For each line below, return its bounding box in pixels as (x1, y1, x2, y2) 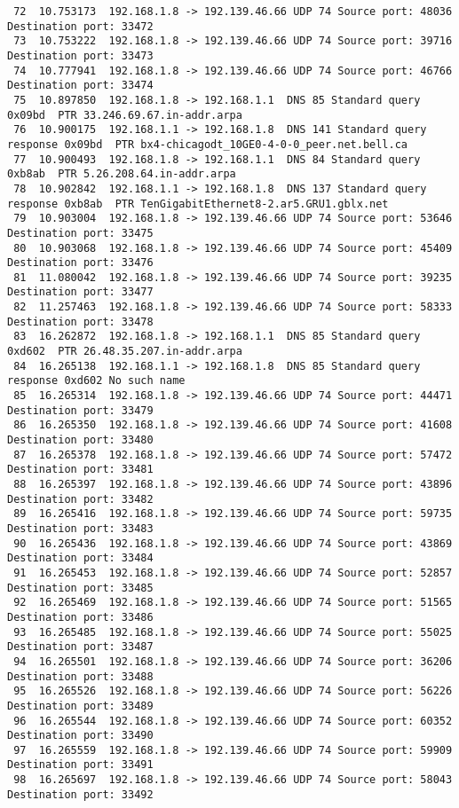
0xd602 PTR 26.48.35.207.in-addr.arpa (7, 345, 242, 358)
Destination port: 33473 (7, 49, 154, 62)
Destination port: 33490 (7, 729, 154, 742)
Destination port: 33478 (7, 315, 154, 328)
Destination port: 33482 (7, 492, 154, 506)
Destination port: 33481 (7, 463, 154, 476)
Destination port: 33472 (7, 20, 154, 33)
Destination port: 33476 (7, 256, 154, 270)
